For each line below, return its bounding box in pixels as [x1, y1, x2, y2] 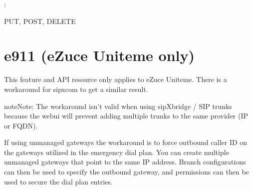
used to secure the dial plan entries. [4, 176, 113, 186]
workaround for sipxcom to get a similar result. [4, 83, 148, 94]
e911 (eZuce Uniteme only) [4, 45, 195, 65]
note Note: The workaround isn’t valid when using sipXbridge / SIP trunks [4, 100, 232, 111]
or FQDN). [4, 120, 38, 130]
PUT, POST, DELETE [4, 15, 76, 26]
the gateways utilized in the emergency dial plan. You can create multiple [4, 146, 229, 157]
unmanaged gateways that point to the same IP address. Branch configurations [4, 156, 246, 167]
